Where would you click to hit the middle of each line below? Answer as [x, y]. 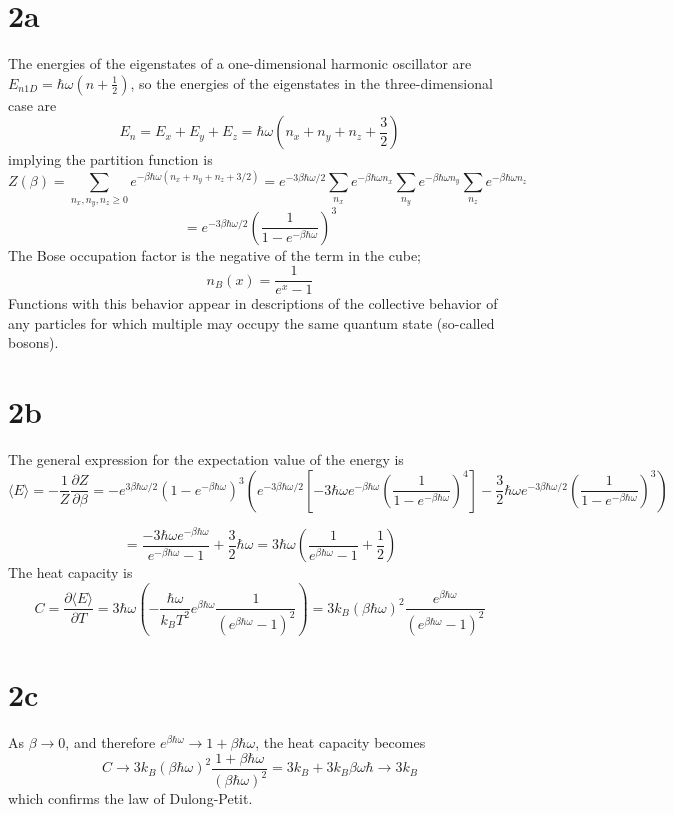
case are [32, 104]
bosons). [33, 342]
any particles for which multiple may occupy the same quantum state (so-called [251, 322]
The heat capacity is [70, 572]
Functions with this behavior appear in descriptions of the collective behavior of [253, 303]
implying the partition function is [110, 159]
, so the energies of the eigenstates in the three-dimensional [311, 82]
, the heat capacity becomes [340, 742]
